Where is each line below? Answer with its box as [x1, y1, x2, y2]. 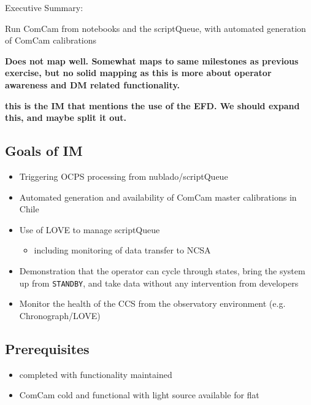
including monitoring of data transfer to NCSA [34, 244, 211, 256]
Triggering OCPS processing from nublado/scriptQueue [19, 169, 228, 182]
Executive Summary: [5, 1, 83, 13]
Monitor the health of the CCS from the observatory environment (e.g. [19, 297, 286, 310]
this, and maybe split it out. [5, 111, 127, 124]
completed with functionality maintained [19, 368, 172, 380]
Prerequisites [5, 339, 90, 358]
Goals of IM [5, 141, 83, 160]
